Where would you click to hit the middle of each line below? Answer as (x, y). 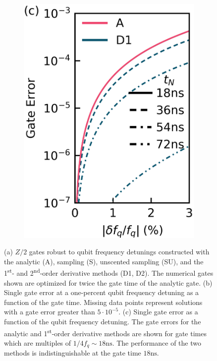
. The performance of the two (157, 342)
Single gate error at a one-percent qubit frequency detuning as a (102, 292)
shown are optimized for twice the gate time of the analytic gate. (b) (108, 282)
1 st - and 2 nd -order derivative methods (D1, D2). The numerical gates (109, 272)
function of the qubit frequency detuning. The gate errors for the (103, 321)
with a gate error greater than (50, 312)
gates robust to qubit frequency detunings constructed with (119, 252)
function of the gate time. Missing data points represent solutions (103, 302)
